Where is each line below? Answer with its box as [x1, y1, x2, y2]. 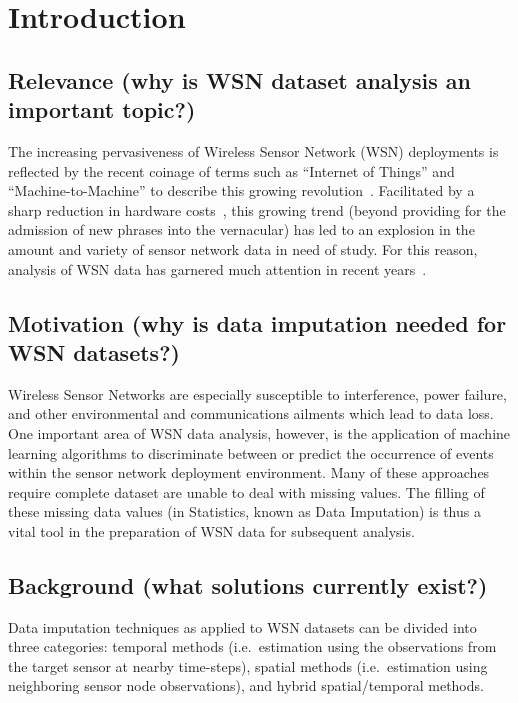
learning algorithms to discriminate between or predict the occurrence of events [8, 442, 494, 463]
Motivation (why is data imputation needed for [8, 307, 507, 338]
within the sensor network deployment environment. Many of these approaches [8, 462, 490, 483]
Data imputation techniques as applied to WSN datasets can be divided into [8, 616, 477, 637]
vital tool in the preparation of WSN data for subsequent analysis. [8, 520, 415, 541]
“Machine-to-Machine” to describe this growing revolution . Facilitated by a [8, 180, 475, 201]
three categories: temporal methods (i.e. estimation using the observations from [8, 636, 497, 657]
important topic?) [8, 94, 196, 125]
